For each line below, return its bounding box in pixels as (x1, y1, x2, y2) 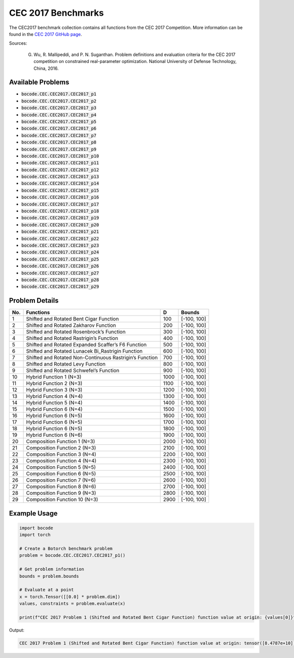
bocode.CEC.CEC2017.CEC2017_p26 (21, 263, 99, 269)
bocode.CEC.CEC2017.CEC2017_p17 (21, 201, 99, 207)
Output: (9, 627, 24, 633)
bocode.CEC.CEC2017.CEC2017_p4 (21, 112, 97, 117)
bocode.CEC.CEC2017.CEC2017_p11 (21, 160, 99, 166)
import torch (19, 532, 51, 538)
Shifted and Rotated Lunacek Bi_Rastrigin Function (26, 348, 143, 355)
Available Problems (9, 78, 70, 86)
